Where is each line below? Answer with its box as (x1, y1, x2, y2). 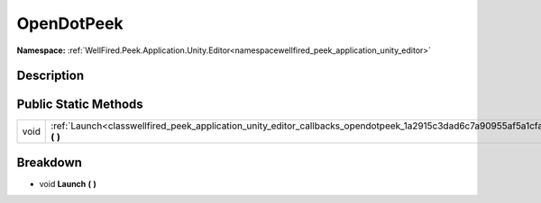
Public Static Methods (16, 97, 143, 112)
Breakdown (16, 154, 83, 170)
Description (16, 68, 85, 84)
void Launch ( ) (39, 178, 96, 189)
